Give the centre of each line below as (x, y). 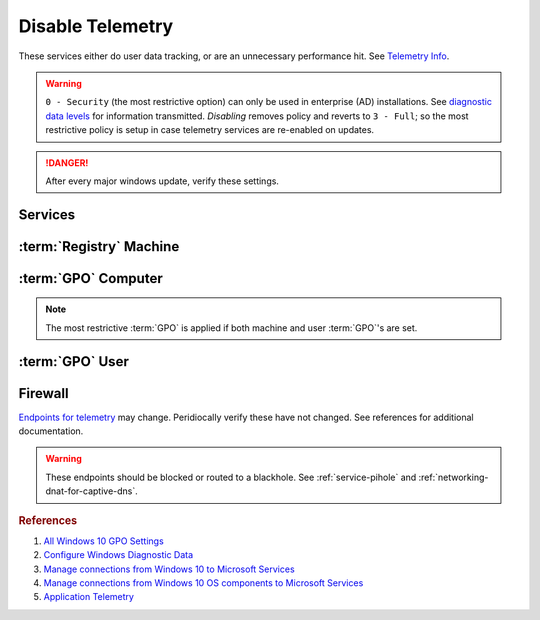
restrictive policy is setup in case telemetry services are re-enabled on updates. (210, 130)
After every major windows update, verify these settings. (162, 181)
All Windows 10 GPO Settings (103, 541)
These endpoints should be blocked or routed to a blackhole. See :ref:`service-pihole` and (231, 477)
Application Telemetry (89, 597)
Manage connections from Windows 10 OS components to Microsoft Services (203, 583)
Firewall (43, 393)
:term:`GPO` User (73, 361)
